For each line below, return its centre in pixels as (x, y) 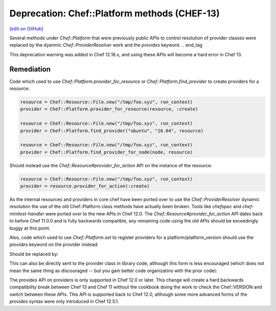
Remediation (30, 69)
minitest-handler (27, 214)
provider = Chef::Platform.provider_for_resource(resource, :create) (109, 109)
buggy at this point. (30, 228)
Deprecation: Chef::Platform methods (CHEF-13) (114, 13)
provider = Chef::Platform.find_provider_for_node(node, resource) (107, 152)
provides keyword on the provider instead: (54, 245)
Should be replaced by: (34, 254)
